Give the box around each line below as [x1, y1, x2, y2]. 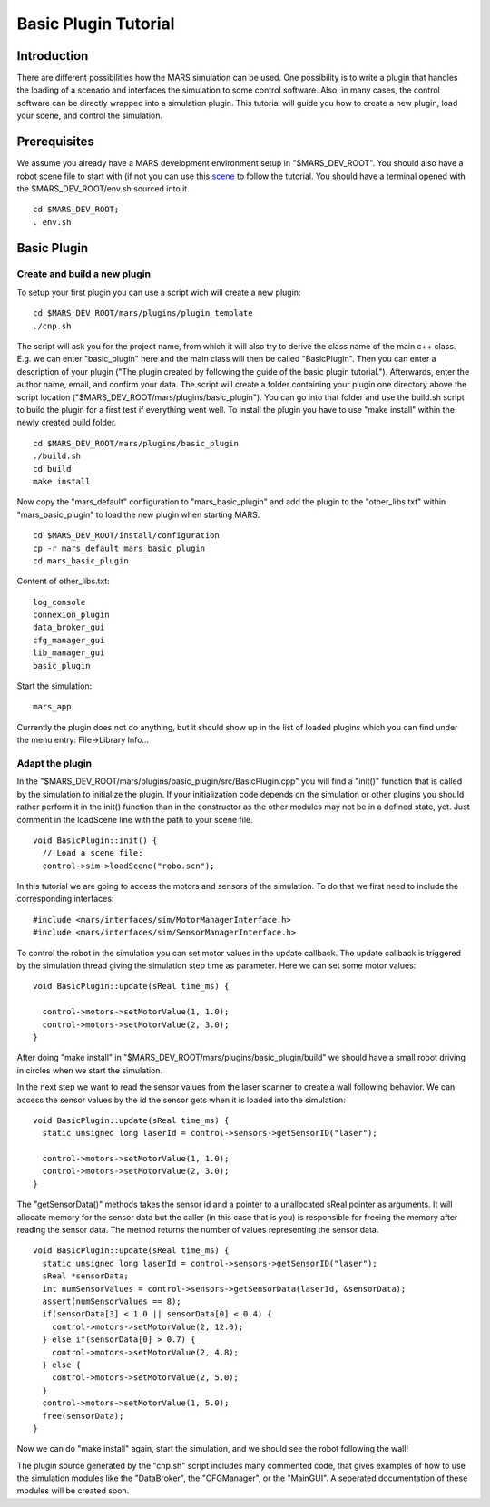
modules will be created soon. [16, 1485, 130, 1496]
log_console [33, 597, 86, 607]
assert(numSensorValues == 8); [42, 1297, 181, 1306]
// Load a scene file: [42, 848, 143, 858]
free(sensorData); [42, 1411, 124, 1421]
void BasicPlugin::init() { [33, 835, 158, 846]
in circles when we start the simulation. [16, 1064, 163, 1075]
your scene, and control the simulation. [16, 110, 163, 122]
